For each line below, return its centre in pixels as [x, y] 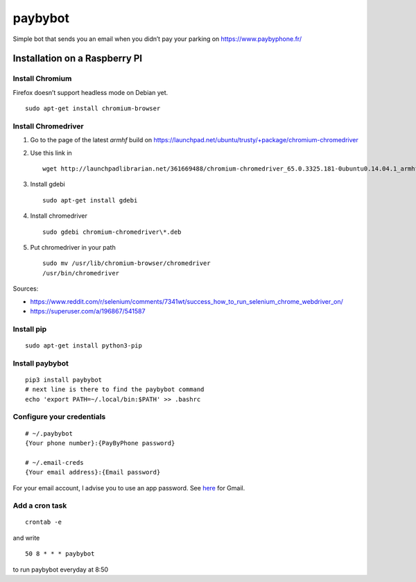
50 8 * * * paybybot [60, 554]
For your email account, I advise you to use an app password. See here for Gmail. [129, 488]
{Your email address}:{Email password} [93, 472]
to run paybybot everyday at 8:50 [61, 570]
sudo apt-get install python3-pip [84, 345]
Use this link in [51, 153]
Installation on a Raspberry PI [78, 59]
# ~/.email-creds [54, 462]
